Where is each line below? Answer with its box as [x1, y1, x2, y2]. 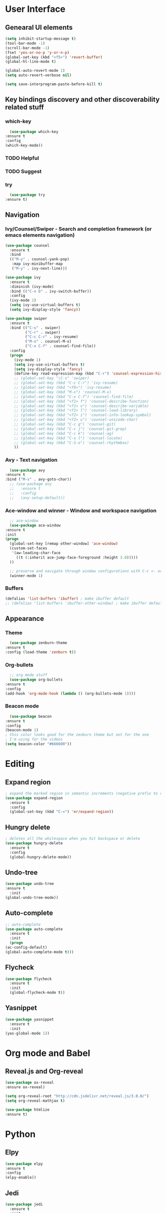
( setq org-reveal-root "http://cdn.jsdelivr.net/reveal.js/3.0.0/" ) [5, 1094, 149, 1099]
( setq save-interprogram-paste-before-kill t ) [5, 82, 103, 87]
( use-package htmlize [5, 1107, 50, 1112]
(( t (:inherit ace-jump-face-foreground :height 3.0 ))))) [16, 555, 138, 560]
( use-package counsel [5, 243, 50, 248]
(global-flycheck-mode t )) [9, 990, 65, 995]
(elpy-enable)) [5, 1175, 37, 1180]
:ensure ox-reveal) [5, 1085, 45, 1090]
